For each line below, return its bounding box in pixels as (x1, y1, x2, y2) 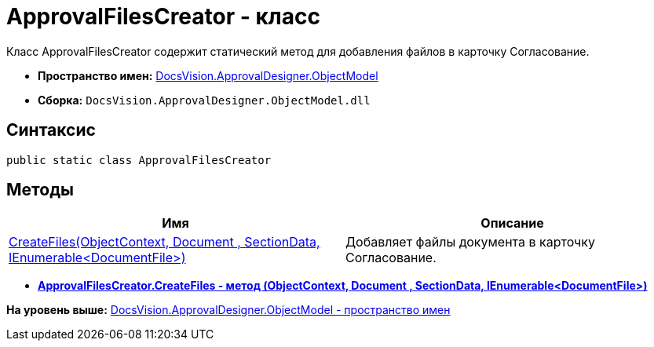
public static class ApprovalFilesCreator (6, 153, 272, 166)
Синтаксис (6, 120, 96, 141)
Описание (480, 215, 544, 232)
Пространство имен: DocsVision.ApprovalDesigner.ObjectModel (38, 68, 378, 82)
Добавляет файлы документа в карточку (345, 234, 596, 250)
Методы (6, 180, 74, 200)
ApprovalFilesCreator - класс (6, 3, 320, 30)
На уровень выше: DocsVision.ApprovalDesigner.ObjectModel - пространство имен (6, 303, 451, 317)
